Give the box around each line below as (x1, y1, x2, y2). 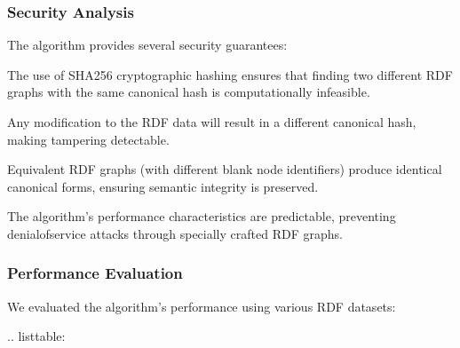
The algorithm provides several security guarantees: (7, 36, 288, 54)
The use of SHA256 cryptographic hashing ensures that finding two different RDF (7, 65, 453, 83)
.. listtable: (7, 327, 66, 345)
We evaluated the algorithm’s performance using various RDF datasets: (7, 297, 396, 315)
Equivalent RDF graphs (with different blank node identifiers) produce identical (7, 160, 442, 178)
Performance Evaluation (7, 262, 183, 284)
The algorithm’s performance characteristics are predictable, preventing (7, 207, 396, 225)
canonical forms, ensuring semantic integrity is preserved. (7, 177, 319, 195)
